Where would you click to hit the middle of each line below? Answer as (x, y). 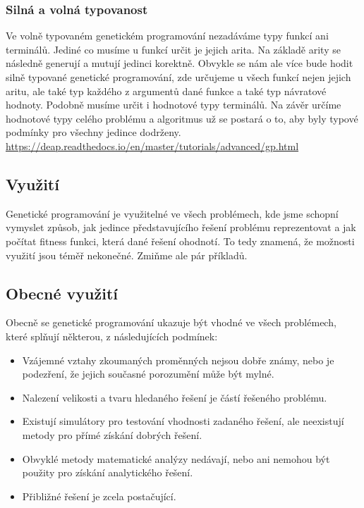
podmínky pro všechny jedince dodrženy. (93, 132)
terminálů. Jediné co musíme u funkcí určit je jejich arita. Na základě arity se (173, 49)
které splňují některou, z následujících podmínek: (112, 336)
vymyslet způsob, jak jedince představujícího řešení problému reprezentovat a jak (181, 227)
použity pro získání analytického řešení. (108, 472)
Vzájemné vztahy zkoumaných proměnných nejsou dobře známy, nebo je (178, 360)
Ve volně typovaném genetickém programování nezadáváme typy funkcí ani (167, 36)
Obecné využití (62, 293)
